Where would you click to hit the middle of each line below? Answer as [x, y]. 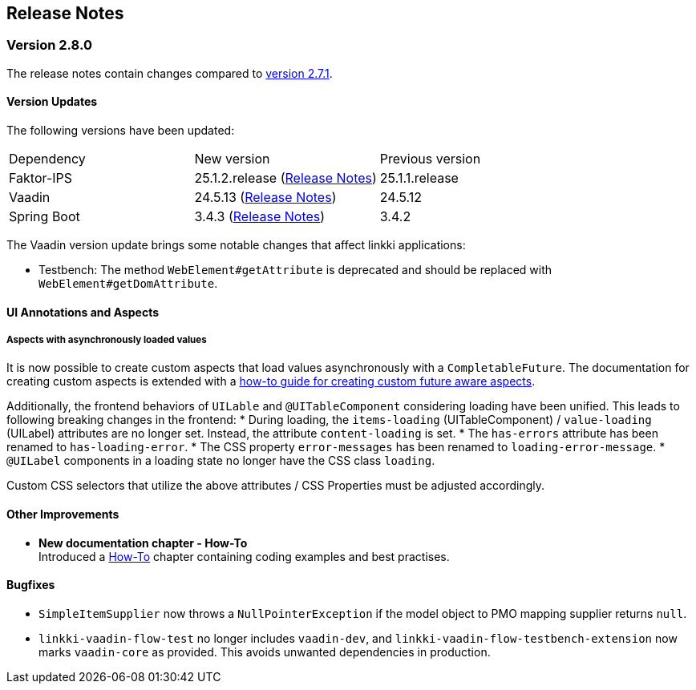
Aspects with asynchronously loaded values [107, 340]
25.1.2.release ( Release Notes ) [285, 178]
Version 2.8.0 [49, 45]
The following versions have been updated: [121, 131]
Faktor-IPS [41, 178]
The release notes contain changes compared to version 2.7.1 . [170, 73]
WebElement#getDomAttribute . [128, 284]
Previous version [430, 159]
